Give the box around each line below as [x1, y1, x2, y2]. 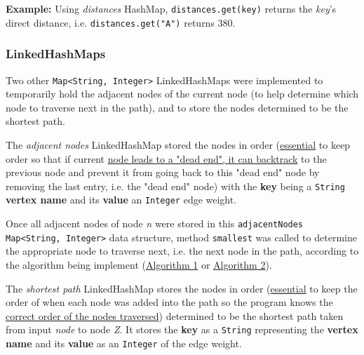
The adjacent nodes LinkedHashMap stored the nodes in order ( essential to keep [6, 137, 351, 152]
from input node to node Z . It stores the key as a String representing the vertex [6, 322, 358, 337]
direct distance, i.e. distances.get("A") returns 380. [6, 15, 236, 29]
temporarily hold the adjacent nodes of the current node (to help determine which [6, 86, 359, 101]
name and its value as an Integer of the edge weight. [6, 336, 242, 350]
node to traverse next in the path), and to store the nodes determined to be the [6, 100, 349, 114]
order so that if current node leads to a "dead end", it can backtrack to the [6, 151, 327, 166]
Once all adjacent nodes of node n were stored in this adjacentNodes [6, 216, 304, 231]
